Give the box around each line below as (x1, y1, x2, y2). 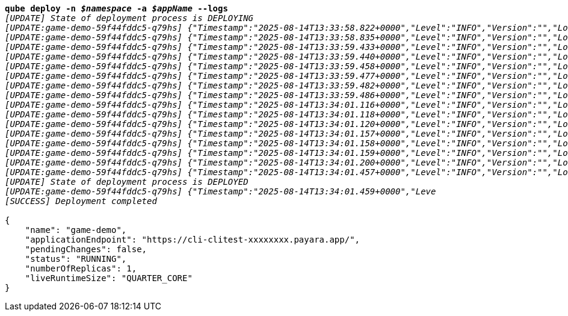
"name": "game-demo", (25, 225, 127, 235)
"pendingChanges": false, (25, 244, 147, 254)
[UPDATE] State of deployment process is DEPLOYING (5, 13, 254, 23)
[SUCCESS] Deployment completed (5, 196, 157, 206)
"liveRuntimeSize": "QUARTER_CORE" (25, 273, 193, 283)
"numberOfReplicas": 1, (25, 264, 137, 273)
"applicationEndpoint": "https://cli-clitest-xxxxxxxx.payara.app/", (25, 235, 360, 244)
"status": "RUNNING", (25, 254, 127, 264)
